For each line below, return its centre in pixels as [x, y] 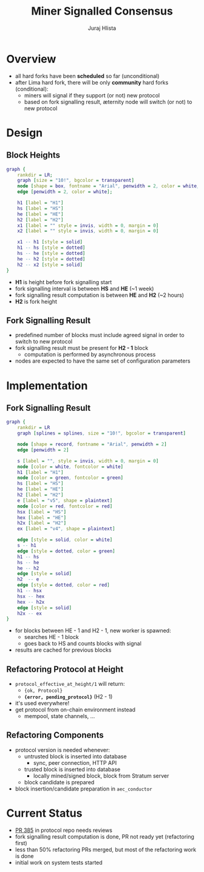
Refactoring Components [55, 735]
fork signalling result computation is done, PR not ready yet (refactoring [104, 836]
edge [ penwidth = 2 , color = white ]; [65, 192]
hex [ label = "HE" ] [42, 518]
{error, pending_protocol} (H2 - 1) [68, 697]
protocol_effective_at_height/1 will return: [70, 684]
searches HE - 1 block [51, 637]
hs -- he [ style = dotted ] [51, 254]
